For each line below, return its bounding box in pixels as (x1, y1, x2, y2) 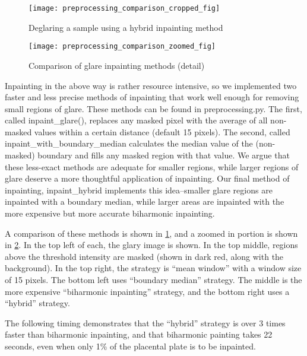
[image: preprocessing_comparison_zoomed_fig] (29, 42, 216, 51)
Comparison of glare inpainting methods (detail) (29, 59, 205, 71)
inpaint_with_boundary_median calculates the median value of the (5, 137, 253, 150)
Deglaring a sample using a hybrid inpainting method (29, 21, 223, 33)
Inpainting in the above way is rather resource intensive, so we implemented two (5, 79, 297, 91)
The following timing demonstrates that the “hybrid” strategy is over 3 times (5, 316, 286, 329)
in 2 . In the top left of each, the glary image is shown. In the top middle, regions (5, 239, 298, 251)
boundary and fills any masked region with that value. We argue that (37, 149, 290, 161)
